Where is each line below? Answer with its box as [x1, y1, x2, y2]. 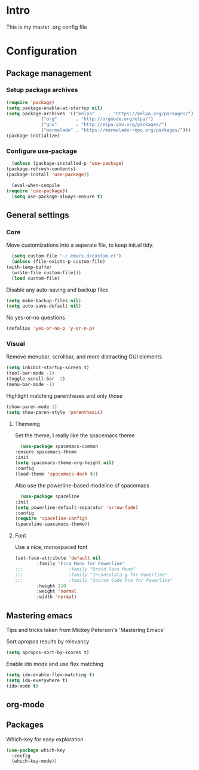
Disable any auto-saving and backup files [6, 286, 109, 293]
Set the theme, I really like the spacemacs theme [14, 431, 135, 439]
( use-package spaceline [20, 493, 79, 499]
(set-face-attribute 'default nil [14, 555, 101, 562]
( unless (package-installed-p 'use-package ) [11, 161, 124, 167]
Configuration [6, 44, 78, 58]
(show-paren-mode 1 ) [6, 404, 58, 410]
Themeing [14, 420, 40, 427]
